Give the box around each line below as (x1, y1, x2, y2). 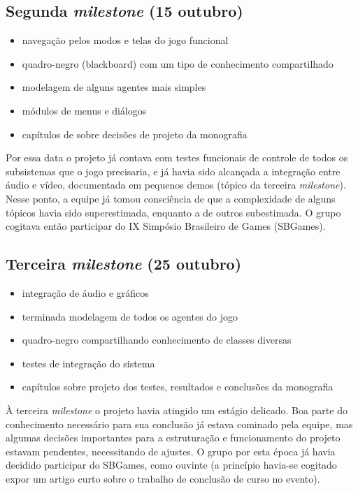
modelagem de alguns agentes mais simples (22, 80, 206, 94)
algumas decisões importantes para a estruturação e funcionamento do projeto (6, 430, 341, 445)
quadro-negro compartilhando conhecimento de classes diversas (22, 332, 292, 347)
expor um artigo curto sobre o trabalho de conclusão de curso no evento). (6, 471, 320, 485)
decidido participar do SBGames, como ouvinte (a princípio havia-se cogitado (6, 457, 337, 472)
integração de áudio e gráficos (22, 285, 149, 300)
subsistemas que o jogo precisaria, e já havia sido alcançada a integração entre (6, 163, 341, 178)
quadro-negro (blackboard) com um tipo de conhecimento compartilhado (22, 56, 334, 71)
